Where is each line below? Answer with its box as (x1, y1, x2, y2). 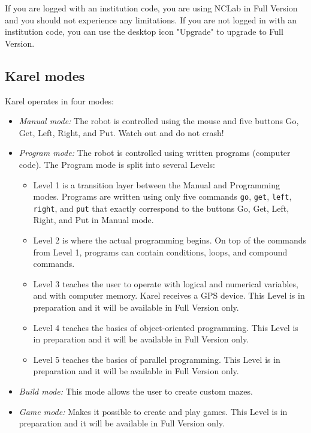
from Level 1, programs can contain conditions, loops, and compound (33, 245, 288, 258)
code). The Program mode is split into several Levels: (19, 158, 215, 170)
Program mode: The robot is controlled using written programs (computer (19, 146, 291, 159)
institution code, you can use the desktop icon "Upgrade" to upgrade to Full (5, 25, 283, 38)
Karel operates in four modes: (5, 94, 114, 107)
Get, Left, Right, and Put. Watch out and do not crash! (19, 126, 224, 139)
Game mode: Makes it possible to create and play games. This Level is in (19, 405, 288, 417)
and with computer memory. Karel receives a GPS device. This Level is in (33, 289, 305, 302)
